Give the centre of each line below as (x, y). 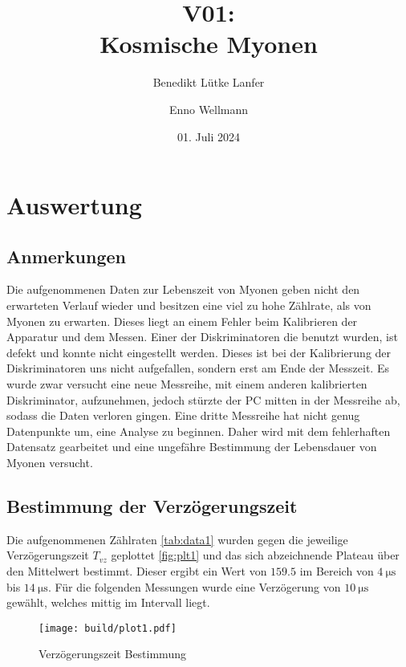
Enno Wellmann (209, 109)
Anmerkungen (66, 256)
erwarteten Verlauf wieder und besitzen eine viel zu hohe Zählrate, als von (189, 305)
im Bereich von (337, 571)
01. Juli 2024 (209, 136)
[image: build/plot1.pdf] (108, 628)
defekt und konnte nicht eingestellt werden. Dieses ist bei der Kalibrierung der (199, 352)
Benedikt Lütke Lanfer (209, 82)
